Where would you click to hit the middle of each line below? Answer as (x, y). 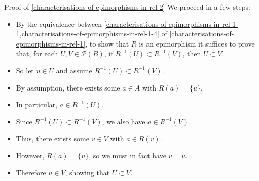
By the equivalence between (59, 24)
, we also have (124, 121)
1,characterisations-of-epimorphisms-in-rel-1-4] (87, 34)
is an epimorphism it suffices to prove (197, 43)
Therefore (31, 172)
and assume (74, 70)
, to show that (107, 43)
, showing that (87, 172)
